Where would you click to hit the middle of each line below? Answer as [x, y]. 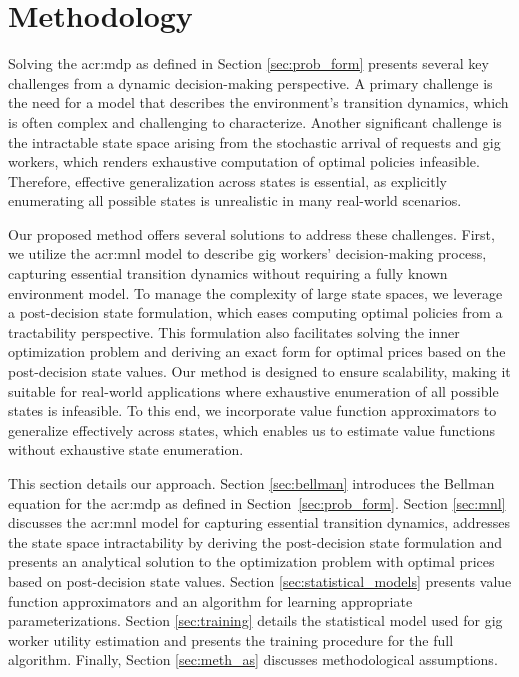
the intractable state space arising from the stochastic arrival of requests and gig [254, 141]
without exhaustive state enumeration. [126, 449]
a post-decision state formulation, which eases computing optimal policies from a [255, 312]
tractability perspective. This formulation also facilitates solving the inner [234, 331]
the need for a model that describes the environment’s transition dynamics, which [258, 102]
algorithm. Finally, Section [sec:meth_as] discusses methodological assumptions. [253, 659]
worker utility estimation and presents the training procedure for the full [231, 639]
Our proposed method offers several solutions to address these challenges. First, [251, 233]
